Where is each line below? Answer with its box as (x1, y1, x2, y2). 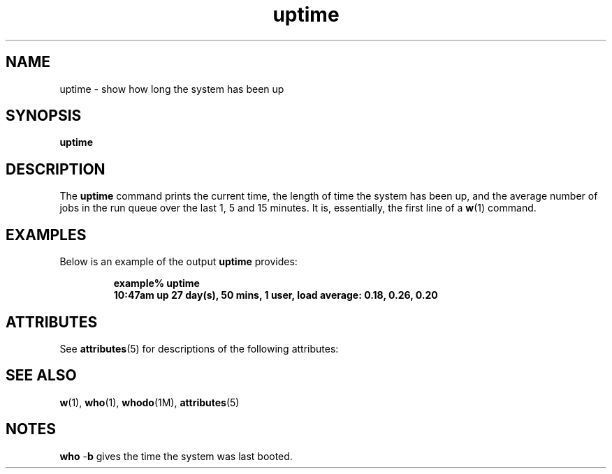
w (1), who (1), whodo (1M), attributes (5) (59, 396, 240, 408)
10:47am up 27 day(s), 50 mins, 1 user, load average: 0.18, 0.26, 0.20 (113, 289, 438, 302)
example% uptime (113, 277, 200, 290)
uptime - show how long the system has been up (59, 82, 284, 95)
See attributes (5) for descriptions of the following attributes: (59, 342, 339, 355)
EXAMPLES (6, 225, 87, 244)
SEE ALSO (6, 366, 77, 385)
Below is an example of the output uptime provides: (59, 255, 298, 268)
